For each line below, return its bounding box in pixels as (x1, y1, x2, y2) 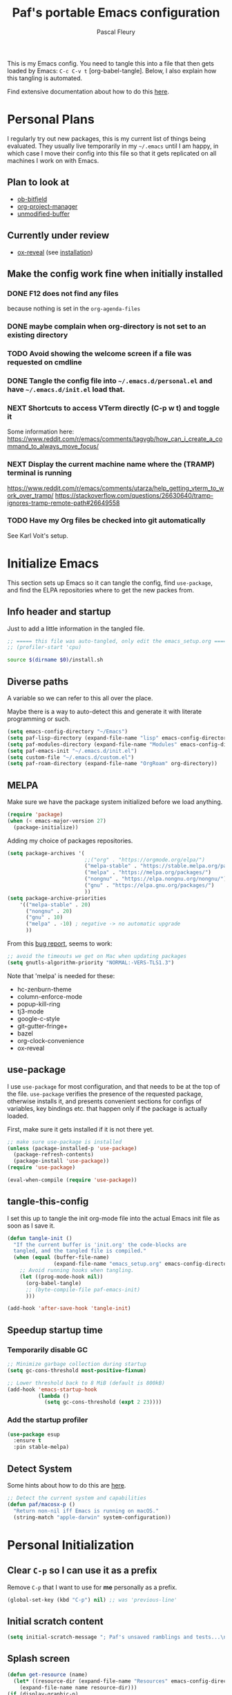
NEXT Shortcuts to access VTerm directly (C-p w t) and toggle (7, 403, 220, 413)
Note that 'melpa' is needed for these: (7, 971, 115, 980)
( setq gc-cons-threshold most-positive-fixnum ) (7, 1367, 147, 1374)
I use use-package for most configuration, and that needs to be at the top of (7, 1082, 221, 1090)
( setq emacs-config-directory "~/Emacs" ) (7, 728, 128, 736)
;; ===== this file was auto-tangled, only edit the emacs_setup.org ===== (7, 637, 230, 644)
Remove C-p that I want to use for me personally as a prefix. (7, 1583, 177, 1591)
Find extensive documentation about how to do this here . (7, 87, 169, 95)
